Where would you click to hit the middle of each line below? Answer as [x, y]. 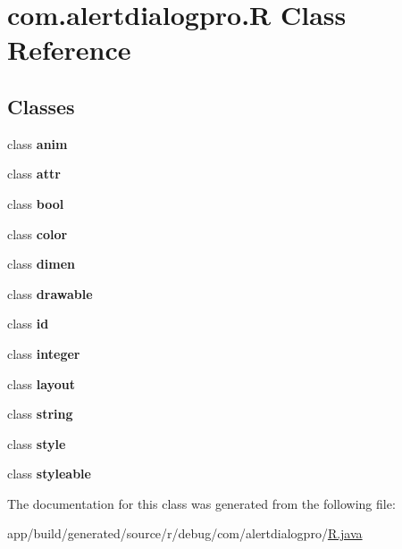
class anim [38, 143]
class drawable [50, 293]
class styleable [49, 474]
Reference [69, 50]
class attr [34, 174]
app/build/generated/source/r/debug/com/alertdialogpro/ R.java [185, 533]
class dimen [41, 264]
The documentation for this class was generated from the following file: [201, 503]
